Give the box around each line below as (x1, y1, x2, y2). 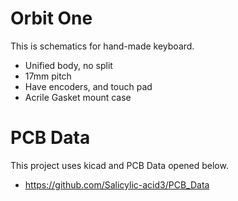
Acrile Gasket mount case (24, 91, 132, 103)
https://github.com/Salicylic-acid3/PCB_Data (24, 178, 210, 191)
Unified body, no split (24, 59, 113, 71)
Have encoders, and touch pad (24, 80, 153, 92)
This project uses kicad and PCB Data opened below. (10, 159, 229, 171)
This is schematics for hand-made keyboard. (10, 40, 195, 52)
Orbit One (10, 7, 93, 30)
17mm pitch (24, 70, 72, 82)
